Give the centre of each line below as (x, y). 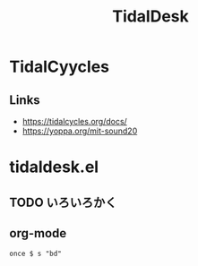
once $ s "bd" (36, 254)
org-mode (38, 233)
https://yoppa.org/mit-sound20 (80, 131)
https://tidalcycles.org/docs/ (74, 121)
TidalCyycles (60, 67)
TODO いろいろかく (63, 202)
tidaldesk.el (54, 167)
